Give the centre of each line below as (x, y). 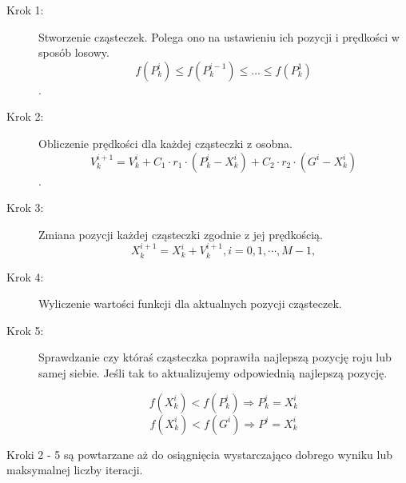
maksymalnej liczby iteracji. (75, 470)
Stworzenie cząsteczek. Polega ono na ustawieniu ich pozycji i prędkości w (219, 36)
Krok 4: (25, 276)
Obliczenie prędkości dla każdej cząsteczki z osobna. (165, 143)
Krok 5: (25, 330)
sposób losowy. (74, 52)
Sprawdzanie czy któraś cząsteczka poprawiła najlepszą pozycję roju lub (215, 357)
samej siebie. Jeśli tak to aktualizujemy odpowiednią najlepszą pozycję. (213, 372)
